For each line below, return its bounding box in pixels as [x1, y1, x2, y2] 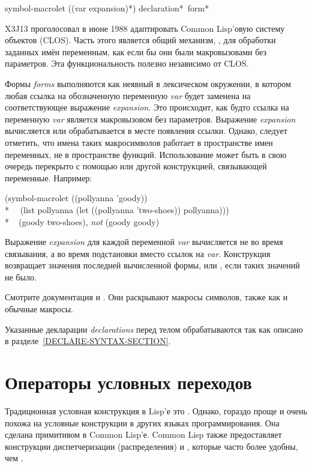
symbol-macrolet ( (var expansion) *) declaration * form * [5, 2, 209, 14]
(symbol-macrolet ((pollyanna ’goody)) [5, 192, 148, 204]
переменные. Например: [5, 171, 92, 184]
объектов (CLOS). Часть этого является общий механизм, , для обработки [5, 34, 276, 46]
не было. [5, 270, 37, 283]
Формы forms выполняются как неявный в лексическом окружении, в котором [5, 77, 291, 89]
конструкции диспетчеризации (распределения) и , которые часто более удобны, [5, 440, 298, 452]
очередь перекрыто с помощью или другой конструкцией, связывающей [5, 160, 267, 172]
